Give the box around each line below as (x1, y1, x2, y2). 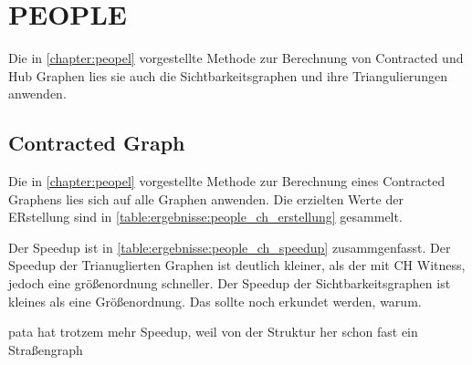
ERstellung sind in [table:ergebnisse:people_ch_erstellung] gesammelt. (8, 207, 403, 226)
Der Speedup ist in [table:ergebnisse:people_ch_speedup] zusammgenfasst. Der (8, 237, 451, 256)
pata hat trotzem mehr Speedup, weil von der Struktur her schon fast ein (8, 322, 418, 341)
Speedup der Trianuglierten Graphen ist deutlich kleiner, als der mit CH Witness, (8, 255, 466, 275)
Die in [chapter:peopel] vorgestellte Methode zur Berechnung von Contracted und (8, 48, 464, 68)
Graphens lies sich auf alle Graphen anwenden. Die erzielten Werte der (8, 189, 404, 208)
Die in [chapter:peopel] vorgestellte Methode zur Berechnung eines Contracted (8, 172, 446, 191)
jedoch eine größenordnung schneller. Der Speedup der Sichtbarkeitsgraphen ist (8, 274, 451, 293)
